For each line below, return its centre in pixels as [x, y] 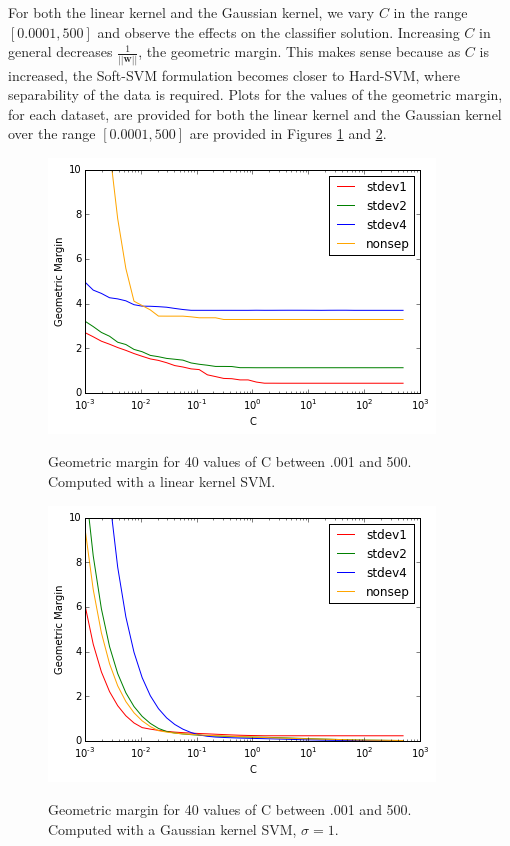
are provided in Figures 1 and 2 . [288, 133]
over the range [52, 133]
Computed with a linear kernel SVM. [162, 481]
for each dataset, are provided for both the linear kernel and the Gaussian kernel [255, 113]
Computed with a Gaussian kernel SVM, [172, 828]
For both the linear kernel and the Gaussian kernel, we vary [191, 12]
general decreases [60, 51]
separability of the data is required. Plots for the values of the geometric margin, [255, 94]
